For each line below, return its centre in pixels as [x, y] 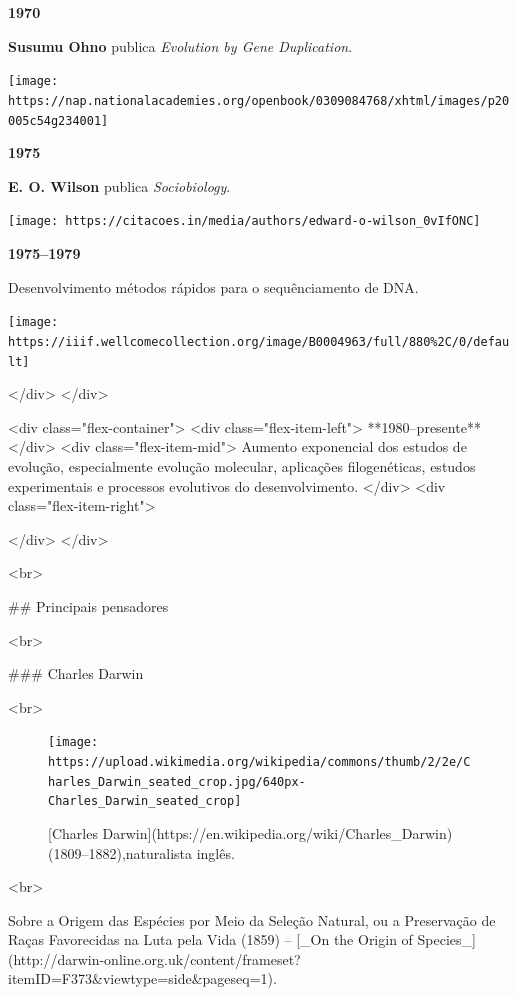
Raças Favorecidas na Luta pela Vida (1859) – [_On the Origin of [210, 939]
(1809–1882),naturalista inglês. [141, 852]
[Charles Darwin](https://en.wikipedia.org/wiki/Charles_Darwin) [250, 832]
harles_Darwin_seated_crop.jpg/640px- [177, 781]
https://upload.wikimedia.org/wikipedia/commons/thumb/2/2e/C [259, 761]
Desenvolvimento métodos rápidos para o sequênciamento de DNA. [213, 286]
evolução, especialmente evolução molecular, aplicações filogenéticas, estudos [242, 465]
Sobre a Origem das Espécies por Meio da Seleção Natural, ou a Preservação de [252, 919]
